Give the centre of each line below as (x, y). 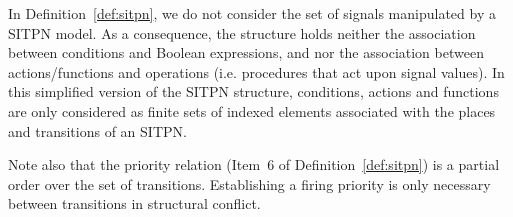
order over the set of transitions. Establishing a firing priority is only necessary (249, 183)
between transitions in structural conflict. (134, 203)
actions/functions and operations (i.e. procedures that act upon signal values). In (256, 71)
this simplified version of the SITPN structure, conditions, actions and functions (253, 91)
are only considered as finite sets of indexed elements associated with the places (252, 110)
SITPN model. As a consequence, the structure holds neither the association (242, 32)
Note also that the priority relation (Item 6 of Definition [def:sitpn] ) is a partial (254, 164)
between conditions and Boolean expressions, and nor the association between (246, 52)
